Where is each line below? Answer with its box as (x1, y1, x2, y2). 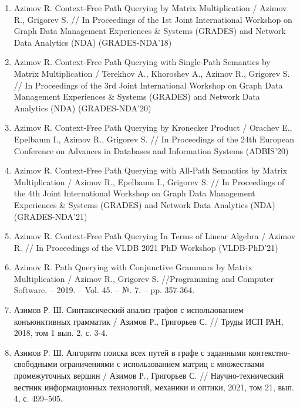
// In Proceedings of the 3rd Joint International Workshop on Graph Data (14, 79, 283, 91)
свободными (14, 358, 58, 370)
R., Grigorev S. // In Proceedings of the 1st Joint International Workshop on (14, 13, 292, 25)
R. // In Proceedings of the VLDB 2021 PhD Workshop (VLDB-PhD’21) (14, 241, 278, 253)
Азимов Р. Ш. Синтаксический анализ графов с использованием (14, 304, 244, 316)
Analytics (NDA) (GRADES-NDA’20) (14, 101, 151, 114)
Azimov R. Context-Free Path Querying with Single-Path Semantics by (14, 56, 271, 68)
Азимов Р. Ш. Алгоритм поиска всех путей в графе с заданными (14, 346, 246, 358)
